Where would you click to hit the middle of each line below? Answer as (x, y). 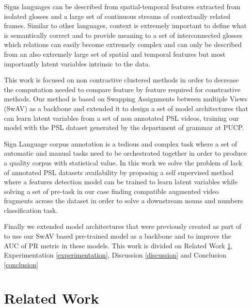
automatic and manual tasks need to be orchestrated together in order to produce (125, 153)
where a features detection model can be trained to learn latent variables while (121, 182)
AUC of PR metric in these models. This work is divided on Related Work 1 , (118, 245)
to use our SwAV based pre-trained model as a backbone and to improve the (118, 236)
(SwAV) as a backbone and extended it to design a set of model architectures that (126, 108)
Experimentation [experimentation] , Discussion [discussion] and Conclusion (115, 255)
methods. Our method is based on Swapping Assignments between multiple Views (126, 99)
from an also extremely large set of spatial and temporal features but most (115, 54)
